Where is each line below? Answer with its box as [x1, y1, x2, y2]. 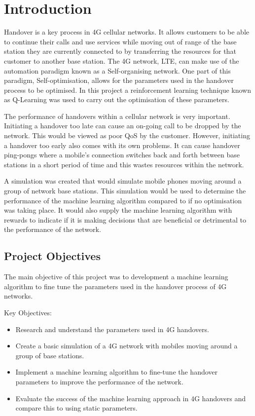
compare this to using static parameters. [15, 403, 138, 413]
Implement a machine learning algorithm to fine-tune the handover [15, 367, 218, 377]
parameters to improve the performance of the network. [15, 376, 183, 386]
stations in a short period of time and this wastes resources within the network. [4, 159, 244, 169]
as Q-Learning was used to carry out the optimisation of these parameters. [4, 94, 229, 105]
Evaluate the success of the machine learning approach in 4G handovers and [15, 393, 246, 403]
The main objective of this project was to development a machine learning [4, 271, 228, 282]
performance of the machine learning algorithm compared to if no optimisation [4, 195, 242, 205]
